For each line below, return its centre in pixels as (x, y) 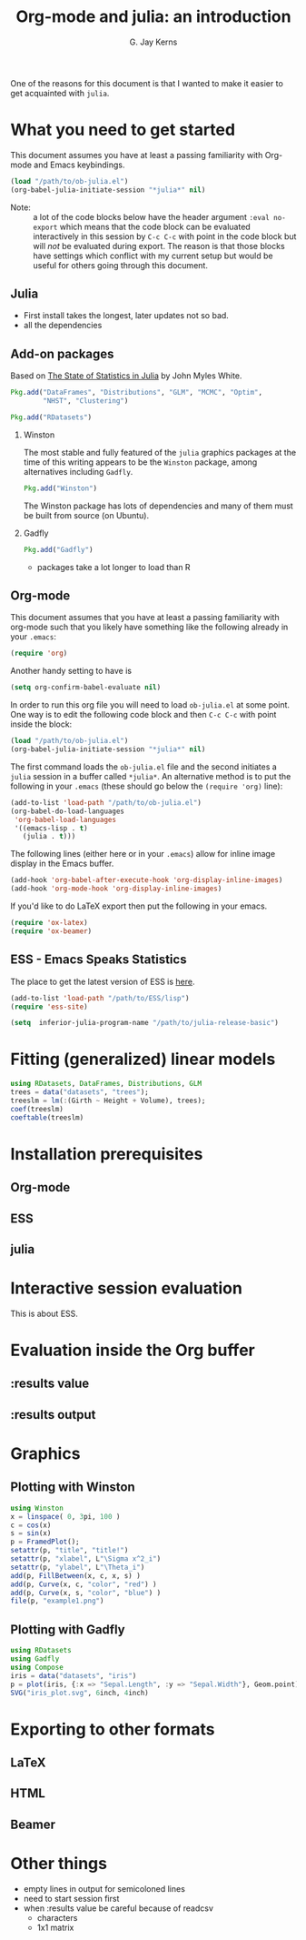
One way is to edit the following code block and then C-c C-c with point (143, 715)
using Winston (37, 1508)
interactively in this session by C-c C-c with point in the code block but (165, 236)
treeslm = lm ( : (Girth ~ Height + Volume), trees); (108, 1101)
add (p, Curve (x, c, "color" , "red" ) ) (84, 1584)
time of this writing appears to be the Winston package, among (140, 462)
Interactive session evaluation (127, 1288)
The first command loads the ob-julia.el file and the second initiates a (144, 767)
